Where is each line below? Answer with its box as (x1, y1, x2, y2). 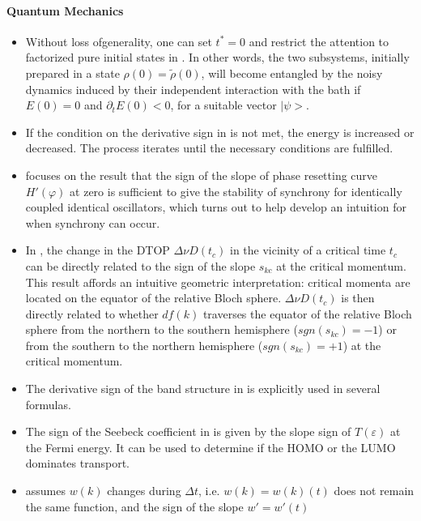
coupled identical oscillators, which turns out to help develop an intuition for (25, 199, 406, 216)
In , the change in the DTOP (25, 241, 170, 258)
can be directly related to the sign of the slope (25, 257, 256, 274)
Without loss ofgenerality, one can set (25, 32, 212, 49)
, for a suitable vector (170, 96, 277, 113)
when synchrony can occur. (25, 214, 160, 231)
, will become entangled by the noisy (201, 64, 383, 81)
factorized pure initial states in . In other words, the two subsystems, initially (25, 49, 410, 66)
